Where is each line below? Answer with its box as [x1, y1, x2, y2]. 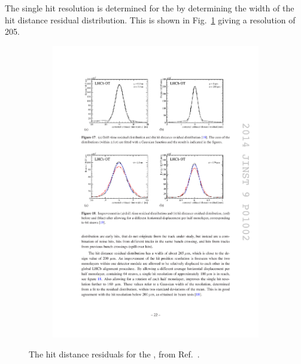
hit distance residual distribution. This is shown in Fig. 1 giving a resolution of [5, 13, 296, 26]
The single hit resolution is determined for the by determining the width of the [5, 2, 294, 14]
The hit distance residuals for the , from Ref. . [29, 348, 200, 360]
